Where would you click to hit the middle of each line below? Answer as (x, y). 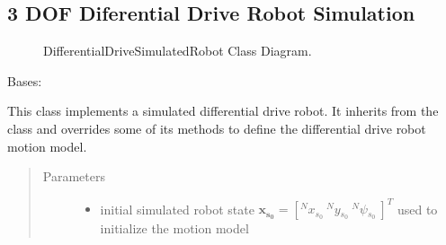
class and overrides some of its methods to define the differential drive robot (217, 128)
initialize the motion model (174, 228)
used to (417, 209)
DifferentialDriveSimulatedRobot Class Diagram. (178, 51)
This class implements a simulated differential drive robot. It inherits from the (223, 111)
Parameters (74, 176)
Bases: (25, 80)
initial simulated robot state (177, 209)
